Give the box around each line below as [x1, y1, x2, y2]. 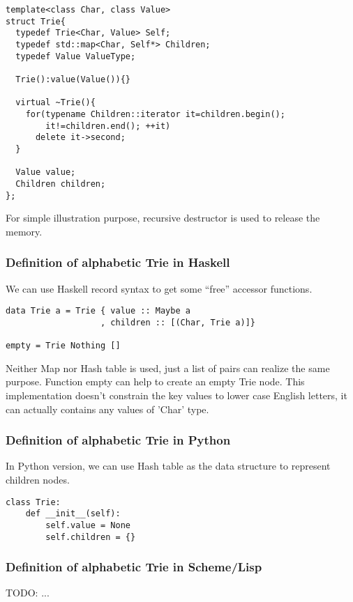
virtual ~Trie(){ [15, 98, 96, 108]
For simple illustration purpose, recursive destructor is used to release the [6, 210, 320, 225]
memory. [6, 224, 43, 238]
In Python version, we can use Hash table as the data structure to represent [6, 458, 331, 473]
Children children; [15, 178, 106, 189]
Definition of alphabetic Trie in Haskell [6, 254, 230, 271]
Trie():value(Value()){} [15, 74, 130, 84]
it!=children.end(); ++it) [45, 121, 171, 131]
